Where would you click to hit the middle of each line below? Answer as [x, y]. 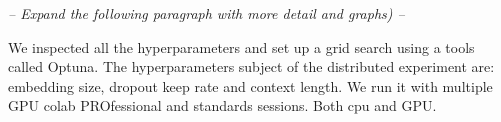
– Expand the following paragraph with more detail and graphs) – [206, 13]
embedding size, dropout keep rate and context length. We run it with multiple [250, 85]
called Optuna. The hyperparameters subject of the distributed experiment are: [251, 66]
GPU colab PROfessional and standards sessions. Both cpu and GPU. [222, 105]
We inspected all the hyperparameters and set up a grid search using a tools [241, 46]
